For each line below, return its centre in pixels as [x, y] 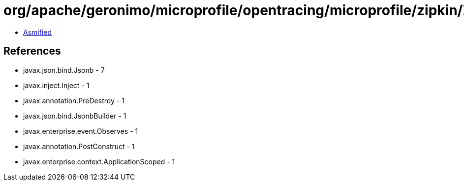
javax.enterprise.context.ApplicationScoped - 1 [99, 161]
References [32, 51]
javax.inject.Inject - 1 [56, 85]
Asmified [38, 32]
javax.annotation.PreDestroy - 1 [74, 100]
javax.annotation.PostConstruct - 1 [79, 146]
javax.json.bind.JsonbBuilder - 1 [75, 116]
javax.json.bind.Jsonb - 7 [64, 70]
